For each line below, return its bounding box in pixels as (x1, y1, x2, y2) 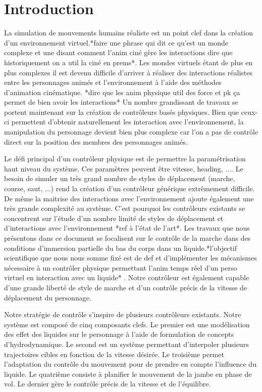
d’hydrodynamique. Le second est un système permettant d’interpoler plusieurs (4, 338, 249, 349)
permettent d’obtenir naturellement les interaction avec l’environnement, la (11, 116, 244, 127)
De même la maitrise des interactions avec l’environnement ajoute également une (4, 193, 254, 203)
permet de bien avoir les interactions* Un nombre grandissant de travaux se (4, 97, 238, 107)
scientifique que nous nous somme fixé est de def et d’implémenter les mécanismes (4, 252, 257, 263)
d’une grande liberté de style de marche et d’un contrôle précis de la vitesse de (4, 282, 247, 292)
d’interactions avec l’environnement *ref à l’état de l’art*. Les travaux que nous (4, 223, 250, 233)
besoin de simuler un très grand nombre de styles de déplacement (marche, (4, 173, 235, 184)
